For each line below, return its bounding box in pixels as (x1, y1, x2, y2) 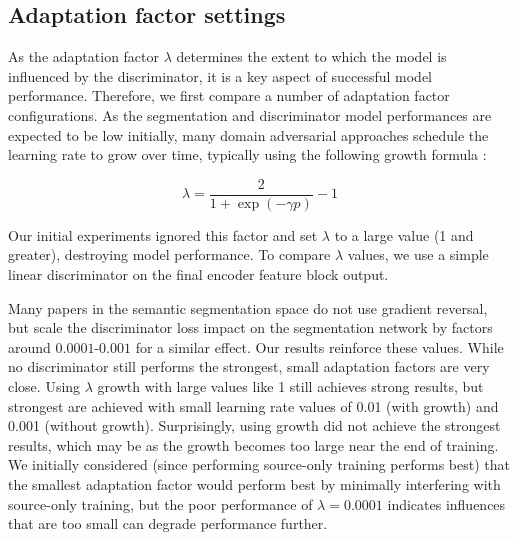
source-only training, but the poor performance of (8, 493, 313, 514)
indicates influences (387, 493, 506, 514)
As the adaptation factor (8, 46, 160, 67)
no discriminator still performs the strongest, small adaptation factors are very (8, 356, 490, 377)
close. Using (8, 375, 81, 396)
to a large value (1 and (334, 224, 474, 245)
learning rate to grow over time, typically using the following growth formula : (8, 144, 487, 165)
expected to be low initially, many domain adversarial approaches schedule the (8, 124, 489, 145)
